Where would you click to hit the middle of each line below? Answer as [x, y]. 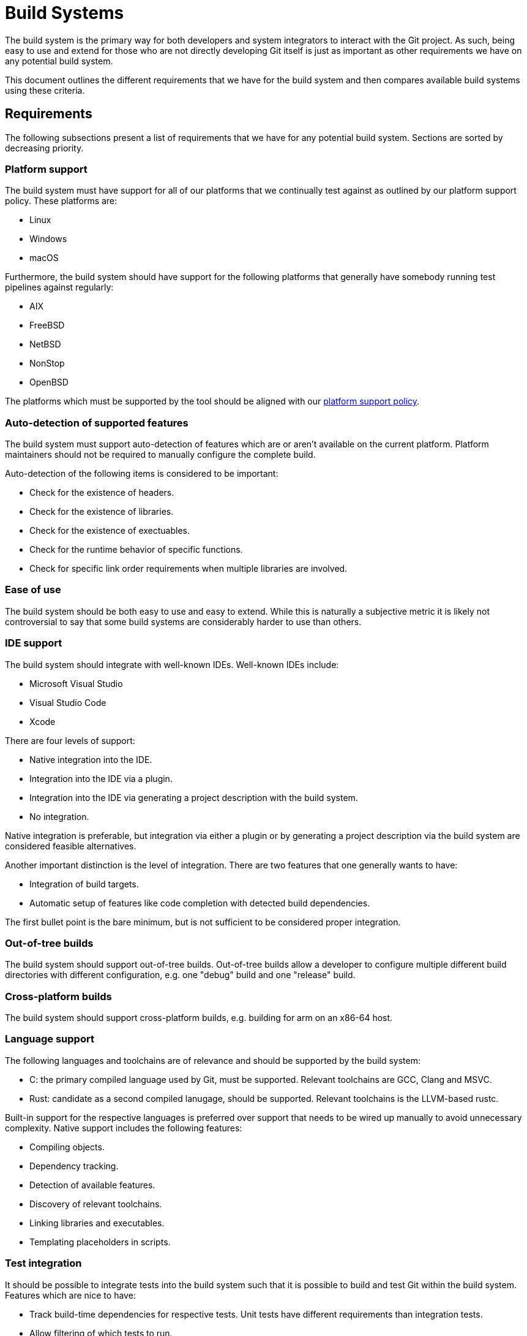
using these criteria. [45, 90]
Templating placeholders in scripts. [100, 1242]
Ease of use [33, 590]
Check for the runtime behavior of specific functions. [136, 550]
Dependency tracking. [74, 1166]
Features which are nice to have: [70, 1295]
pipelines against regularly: [59, 287]
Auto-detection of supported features [97, 423]
